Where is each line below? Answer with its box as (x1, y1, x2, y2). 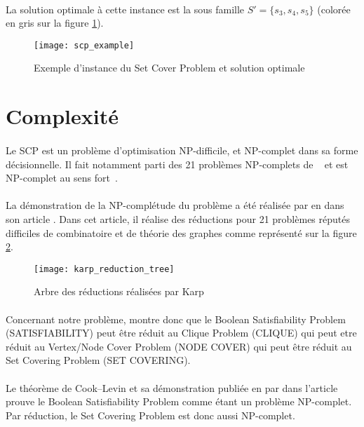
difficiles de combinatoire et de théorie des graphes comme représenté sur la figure (6, 225, 357, 240)
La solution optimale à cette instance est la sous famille (6, 1, 245, 16)
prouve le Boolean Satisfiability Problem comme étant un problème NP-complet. (6, 394, 352, 409)
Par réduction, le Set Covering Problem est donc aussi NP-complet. (6, 407, 295, 422)
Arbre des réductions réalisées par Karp (34, 284, 204, 299)
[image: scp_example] (34, 40, 135, 50)
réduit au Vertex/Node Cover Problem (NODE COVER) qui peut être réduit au (6, 339, 352, 353)
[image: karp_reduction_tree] (34, 264, 175, 274)
